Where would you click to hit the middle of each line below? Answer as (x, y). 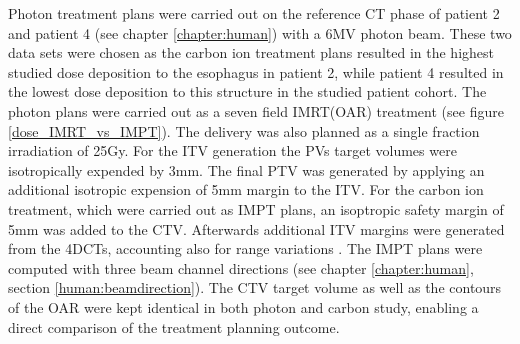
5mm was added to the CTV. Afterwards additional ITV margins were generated (256, 228)
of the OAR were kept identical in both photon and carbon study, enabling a (243, 306)
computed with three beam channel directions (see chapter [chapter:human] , (241, 267)
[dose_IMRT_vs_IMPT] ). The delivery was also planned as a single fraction (244, 130)
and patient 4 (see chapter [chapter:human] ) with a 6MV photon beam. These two (260, 32)
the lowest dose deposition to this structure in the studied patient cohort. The (247, 91)
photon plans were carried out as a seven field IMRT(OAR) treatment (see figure (256, 110)
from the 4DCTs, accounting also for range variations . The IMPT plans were (245, 248)
